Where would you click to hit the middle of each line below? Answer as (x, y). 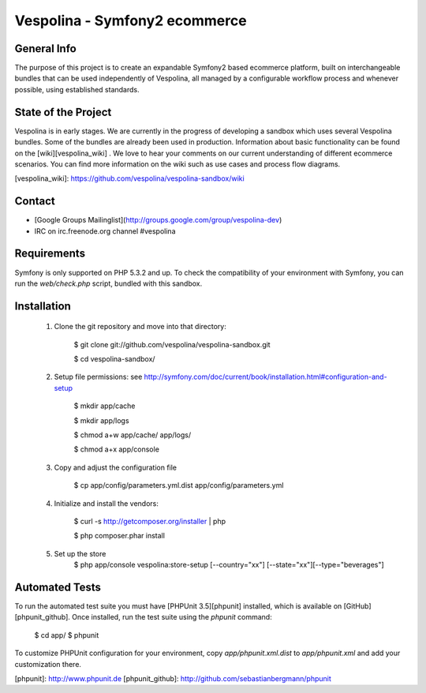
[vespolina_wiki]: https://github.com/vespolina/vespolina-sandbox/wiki (129, 178)
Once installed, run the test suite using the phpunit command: (172, 617)
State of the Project (63, 112)
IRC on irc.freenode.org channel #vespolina (105, 231)
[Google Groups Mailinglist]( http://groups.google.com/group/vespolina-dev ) (158, 220)
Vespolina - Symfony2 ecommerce (131, 21)
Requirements (50, 254)
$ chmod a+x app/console (116, 449)
